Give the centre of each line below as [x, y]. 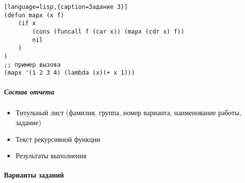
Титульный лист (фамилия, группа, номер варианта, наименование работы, [128, 113]
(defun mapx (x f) [34, 15]
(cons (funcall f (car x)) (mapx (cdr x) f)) [108, 31]
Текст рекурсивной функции [58, 139]
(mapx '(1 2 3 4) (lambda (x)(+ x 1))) [69, 73]
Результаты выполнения [51, 156]
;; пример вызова [32, 65]
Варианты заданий [34, 175]
